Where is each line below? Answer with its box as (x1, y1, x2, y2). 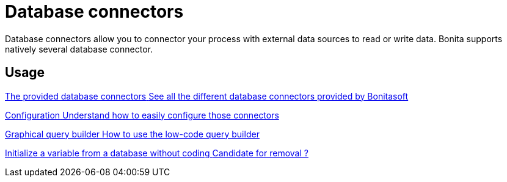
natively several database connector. (5, 43, 153, 54)
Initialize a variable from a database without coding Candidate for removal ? (5, 147, 308, 158)
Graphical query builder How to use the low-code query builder (5, 128, 260, 139)
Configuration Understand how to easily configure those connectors (5, 109, 279, 120)
